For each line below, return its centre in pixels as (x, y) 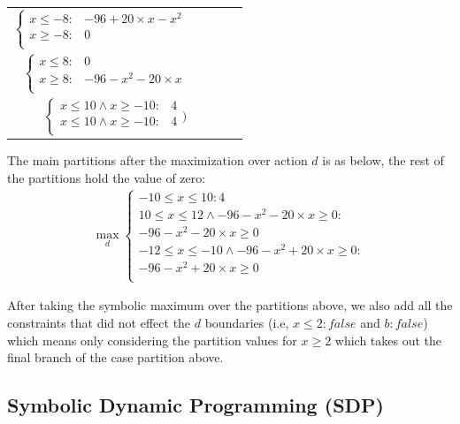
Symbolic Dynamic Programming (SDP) (195, 405)
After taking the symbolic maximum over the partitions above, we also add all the (230, 305)
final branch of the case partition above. (115, 357)
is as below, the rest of (383, 160)
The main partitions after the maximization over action (157, 160)
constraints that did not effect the (99, 322)
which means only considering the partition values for (152, 340)
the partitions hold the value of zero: (107, 177)
